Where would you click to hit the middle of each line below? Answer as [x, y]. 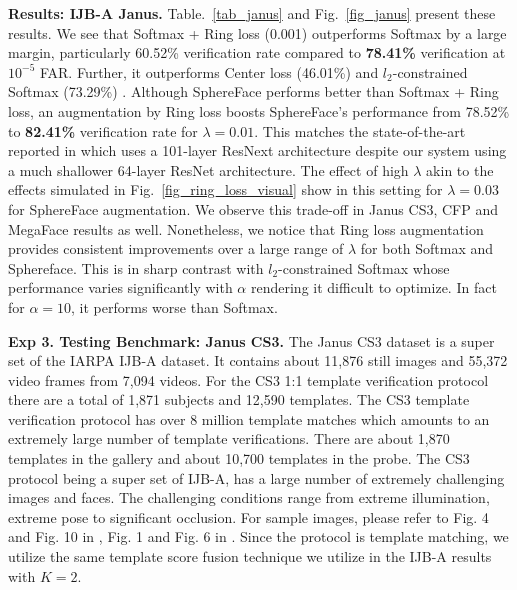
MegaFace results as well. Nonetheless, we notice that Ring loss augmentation [246, 228]
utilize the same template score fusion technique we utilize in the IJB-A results [250, 556]
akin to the [460, 169]
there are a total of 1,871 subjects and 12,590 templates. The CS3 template [239, 399]
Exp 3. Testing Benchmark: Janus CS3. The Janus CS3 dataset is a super [251, 340]
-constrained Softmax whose [364, 267]
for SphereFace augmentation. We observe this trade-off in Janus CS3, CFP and [253, 208]
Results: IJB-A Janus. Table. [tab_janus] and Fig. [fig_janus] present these [252, 13]
